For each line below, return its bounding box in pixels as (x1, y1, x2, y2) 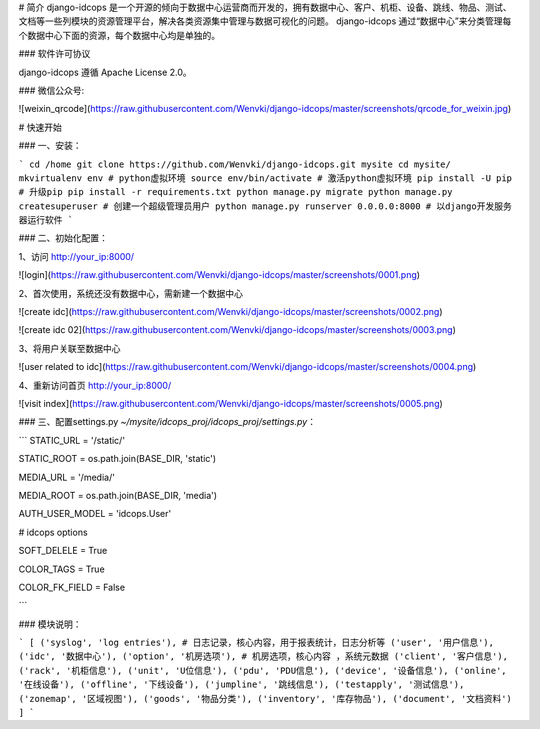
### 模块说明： (18, 618, 82, 630)
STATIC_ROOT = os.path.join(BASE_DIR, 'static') (18, 453, 217, 465)
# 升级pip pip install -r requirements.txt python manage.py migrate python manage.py (18, 186, 453, 198)
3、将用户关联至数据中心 (18, 342, 121, 354)
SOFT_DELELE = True (18, 545, 108, 557)
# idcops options (18, 526, 89, 538)
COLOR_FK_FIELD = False (18, 581, 125, 593)
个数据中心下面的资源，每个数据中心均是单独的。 (18, 29, 220, 41)
